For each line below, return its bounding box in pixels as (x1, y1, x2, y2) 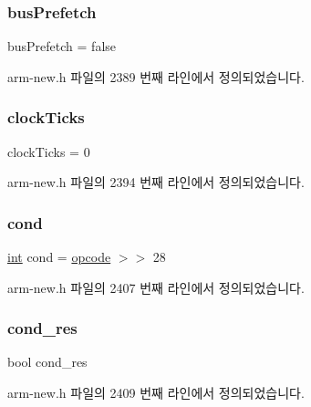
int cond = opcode (7, 247, 111, 266)
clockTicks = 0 (7, 141, 90, 161)
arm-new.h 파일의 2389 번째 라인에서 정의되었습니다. (7, 67, 305, 86)
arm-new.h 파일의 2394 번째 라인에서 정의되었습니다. (7, 172, 305, 192)
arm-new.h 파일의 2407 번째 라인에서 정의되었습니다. (7, 277, 305, 297)
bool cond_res (7, 352, 88, 371)
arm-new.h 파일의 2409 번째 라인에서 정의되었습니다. (7, 383, 305, 402)
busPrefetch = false (7, 37, 116, 56)
